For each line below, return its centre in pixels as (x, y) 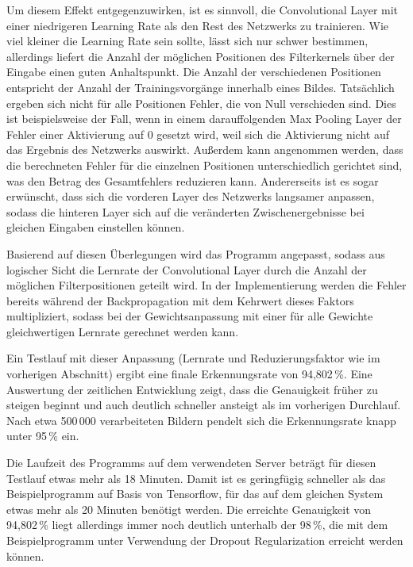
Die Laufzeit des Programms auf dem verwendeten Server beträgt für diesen (191, 463)
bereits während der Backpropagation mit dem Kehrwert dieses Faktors (180, 300)
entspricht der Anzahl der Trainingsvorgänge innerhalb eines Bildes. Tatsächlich (201, 87)
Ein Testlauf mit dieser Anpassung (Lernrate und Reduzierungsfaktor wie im (193, 358)
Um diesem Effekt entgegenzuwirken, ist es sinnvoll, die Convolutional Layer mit (203, 10)
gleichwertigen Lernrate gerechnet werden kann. (123, 331)
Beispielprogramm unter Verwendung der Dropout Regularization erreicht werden (205, 540)
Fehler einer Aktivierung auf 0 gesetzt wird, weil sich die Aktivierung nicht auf (198, 134)
